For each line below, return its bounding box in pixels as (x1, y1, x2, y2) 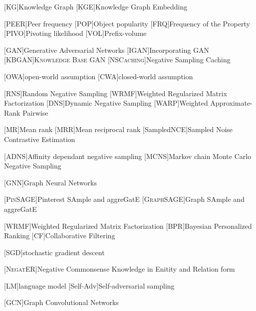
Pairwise (22, 107, 48, 118)
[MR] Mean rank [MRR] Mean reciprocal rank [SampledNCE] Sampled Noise (4, 124, 233, 135)
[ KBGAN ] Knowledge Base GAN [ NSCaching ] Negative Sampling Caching (4, 54, 231, 65)
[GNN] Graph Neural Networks (4, 177, 97, 187)
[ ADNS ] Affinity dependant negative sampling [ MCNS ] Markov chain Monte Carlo (4, 151, 252, 161)
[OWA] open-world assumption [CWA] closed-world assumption (4, 71, 193, 81)
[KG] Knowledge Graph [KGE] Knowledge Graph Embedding (4, 1, 188, 11)
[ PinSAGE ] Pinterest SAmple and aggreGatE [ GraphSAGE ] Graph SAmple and (4, 194, 245, 204)
